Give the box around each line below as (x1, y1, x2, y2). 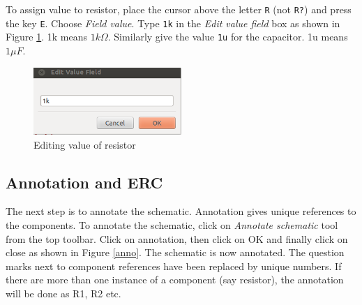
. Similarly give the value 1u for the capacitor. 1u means (107, 29, 348, 44)
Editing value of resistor (33, 137, 136, 151)
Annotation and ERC (6, 171, 163, 193)
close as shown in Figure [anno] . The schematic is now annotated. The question (6, 245, 345, 260)
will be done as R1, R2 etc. (6, 285, 121, 300)
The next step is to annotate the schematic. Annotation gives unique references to (6, 204, 356, 218)
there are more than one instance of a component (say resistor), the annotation (6, 272, 344, 287)
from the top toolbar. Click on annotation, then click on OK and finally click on (6, 231, 348, 246)
